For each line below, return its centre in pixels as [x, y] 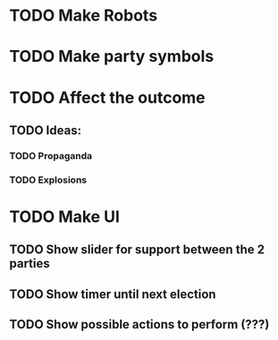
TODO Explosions [48, 180]
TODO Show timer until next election [113, 294]
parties [30, 263]
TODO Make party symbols [112, 57]
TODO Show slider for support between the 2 [137, 250]
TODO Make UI [65, 217]
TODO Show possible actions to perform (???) [139, 324]
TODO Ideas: [46, 130]
